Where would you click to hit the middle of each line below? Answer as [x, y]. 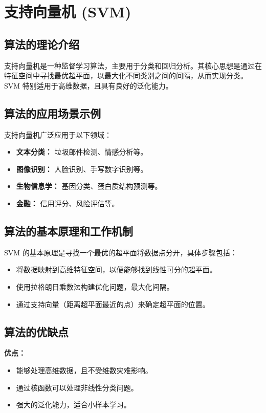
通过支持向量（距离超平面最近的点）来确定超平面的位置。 [113, 304]
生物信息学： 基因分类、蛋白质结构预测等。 [89, 186]
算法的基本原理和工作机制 [69, 231]
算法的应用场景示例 [52, 113]
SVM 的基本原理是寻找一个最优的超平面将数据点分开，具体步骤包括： [121, 252]
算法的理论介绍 [42, 44]
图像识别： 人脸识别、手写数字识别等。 [82, 169]
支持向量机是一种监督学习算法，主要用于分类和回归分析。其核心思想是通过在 [133, 65]
